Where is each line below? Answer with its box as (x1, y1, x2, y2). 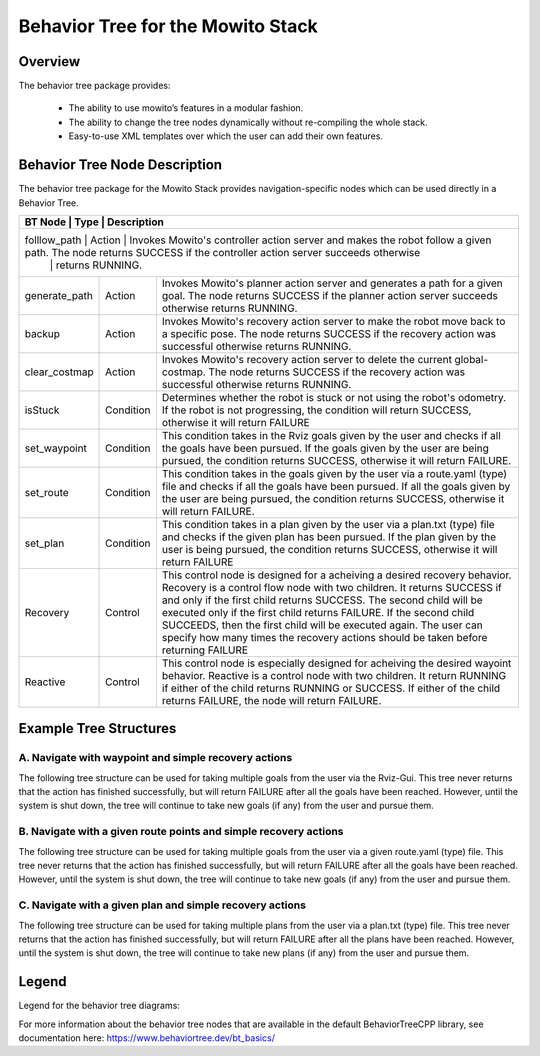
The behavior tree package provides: (18, 80, 171, 92)
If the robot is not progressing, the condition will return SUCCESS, (161, 403, 472, 417)
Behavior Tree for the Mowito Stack (18, 15, 319, 37)
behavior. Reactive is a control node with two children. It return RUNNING (161, 668, 507, 682)
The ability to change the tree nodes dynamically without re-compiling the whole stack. (68, 116, 428, 128)
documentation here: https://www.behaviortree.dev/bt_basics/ (18, 1032, 275, 1044)
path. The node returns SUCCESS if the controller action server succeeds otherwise (24, 245, 421, 259)
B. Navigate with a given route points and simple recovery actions (18, 825, 344, 839)
